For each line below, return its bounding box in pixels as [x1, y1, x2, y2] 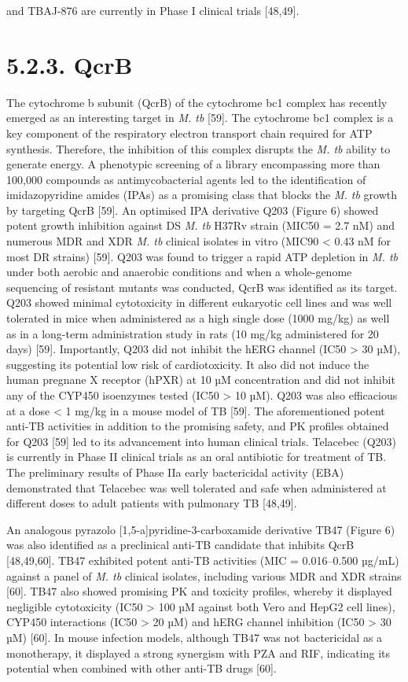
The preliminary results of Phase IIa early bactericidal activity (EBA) [6, 463, 344, 480]
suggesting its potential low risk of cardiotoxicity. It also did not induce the [6, 356, 369, 372]
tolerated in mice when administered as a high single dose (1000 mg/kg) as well [6, 310, 390, 326]
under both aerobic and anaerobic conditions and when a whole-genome [6, 264, 352, 280]
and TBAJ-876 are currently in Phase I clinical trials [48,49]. [6, 2, 300, 18]
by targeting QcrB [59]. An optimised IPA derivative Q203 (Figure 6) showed [6, 201, 379, 218]
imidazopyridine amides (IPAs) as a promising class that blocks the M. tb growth [6, 186, 397, 203]
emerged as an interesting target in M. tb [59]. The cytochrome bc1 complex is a [6, 109, 394, 126]
